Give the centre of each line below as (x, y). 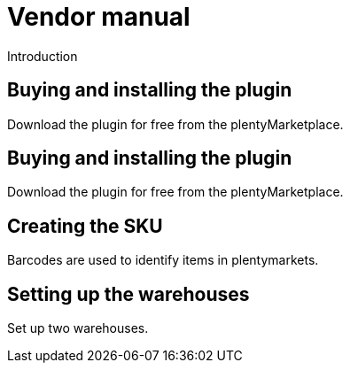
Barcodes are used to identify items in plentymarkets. (163, 260)
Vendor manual (99, 17)
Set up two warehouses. (78, 328)
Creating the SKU (85, 226)
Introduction (43, 56)
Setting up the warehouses (128, 294)
